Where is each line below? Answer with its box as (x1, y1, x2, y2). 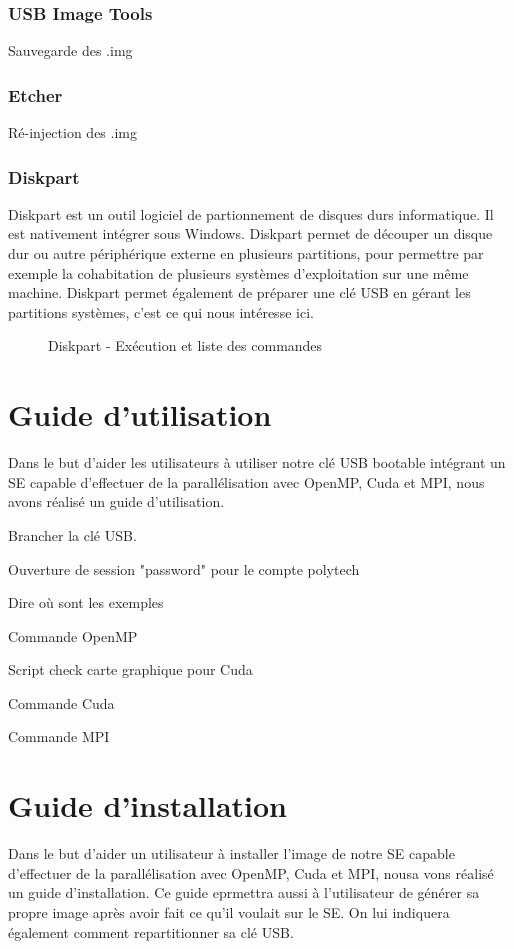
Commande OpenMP (8, 625, 138, 646)
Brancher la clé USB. (8, 524, 137, 545)
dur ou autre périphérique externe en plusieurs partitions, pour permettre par (8, 243, 484, 264)
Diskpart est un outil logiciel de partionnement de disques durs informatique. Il (8, 203, 494, 224)
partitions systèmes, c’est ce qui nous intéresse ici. (8, 301, 314, 322)
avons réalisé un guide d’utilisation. (8, 491, 225, 512)
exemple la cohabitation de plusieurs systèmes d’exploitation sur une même (8, 262, 469, 283)
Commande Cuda (8, 692, 115, 713)
